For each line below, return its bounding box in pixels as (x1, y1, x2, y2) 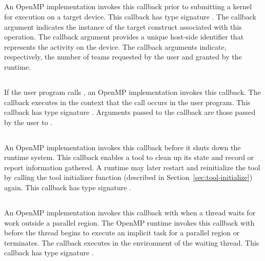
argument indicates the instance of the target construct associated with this (4, 21, 242, 32)
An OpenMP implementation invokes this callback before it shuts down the (4, 142, 241, 152)
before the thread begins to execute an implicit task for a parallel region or (4, 227, 240, 238)
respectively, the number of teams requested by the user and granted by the (4, 51, 242, 62)
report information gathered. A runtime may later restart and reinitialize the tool (4, 162, 260, 172)
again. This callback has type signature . (4, 182, 131, 193)
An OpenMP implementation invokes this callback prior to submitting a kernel (4, 1, 252, 12)
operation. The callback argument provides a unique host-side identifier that (4, 31, 244, 42)
